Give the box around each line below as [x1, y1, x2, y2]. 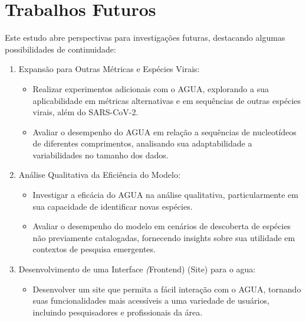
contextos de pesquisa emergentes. [32, 243, 156, 255]
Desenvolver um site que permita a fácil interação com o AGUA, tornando [32, 282, 301, 295]
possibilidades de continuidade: [5, 43, 116, 55]
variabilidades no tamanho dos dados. [32, 148, 169, 161]
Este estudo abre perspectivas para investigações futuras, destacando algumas [5, 31, 285, 44]
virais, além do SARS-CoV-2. [32, 106, 139, 118]
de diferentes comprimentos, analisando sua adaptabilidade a [32, 137, 252, 149]
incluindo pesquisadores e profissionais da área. [32, 305, 203, 318]
